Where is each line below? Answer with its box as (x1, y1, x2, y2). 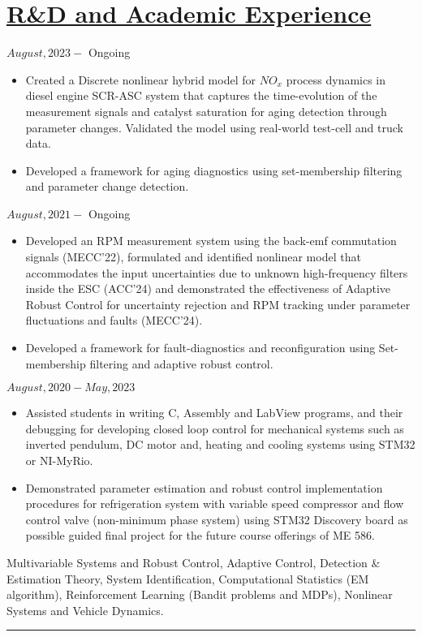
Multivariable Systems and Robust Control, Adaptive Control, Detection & (6, 553, 381, 570)
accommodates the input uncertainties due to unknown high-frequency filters (25, 264, 408, 281)
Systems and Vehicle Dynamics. (6, 601, 164, 618)
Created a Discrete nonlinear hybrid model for (25, 71, 256, 88)
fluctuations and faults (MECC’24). (25, 312, 203, 329)
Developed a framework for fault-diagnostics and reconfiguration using (25, 339, 376, 356)
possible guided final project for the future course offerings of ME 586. (25, 527, 375, 544)
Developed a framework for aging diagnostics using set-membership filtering (25, 161, 403, 179)
